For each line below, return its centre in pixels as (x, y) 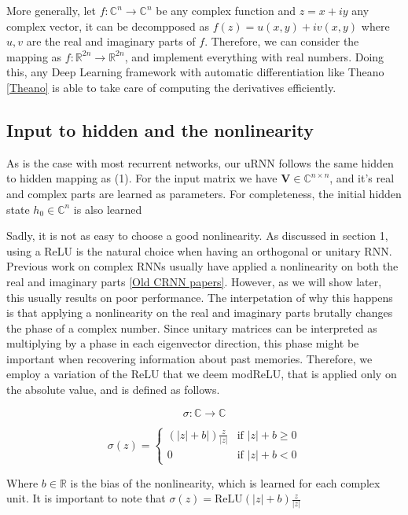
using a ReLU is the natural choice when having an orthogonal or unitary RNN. (199, 250)
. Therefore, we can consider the (282, 41)
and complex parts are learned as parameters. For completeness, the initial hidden (204, 193)
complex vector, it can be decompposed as (108, 26)
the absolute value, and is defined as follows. (113, 390)
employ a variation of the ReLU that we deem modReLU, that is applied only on (202, 374)
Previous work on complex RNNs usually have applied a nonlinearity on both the (202, 266)
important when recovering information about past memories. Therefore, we (189, 358)
